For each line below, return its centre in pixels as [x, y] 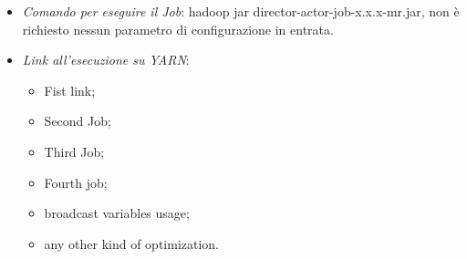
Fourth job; [76, 182]
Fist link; [70, 90]
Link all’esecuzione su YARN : [106, 60]
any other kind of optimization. [132, 243]
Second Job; [78, 121]
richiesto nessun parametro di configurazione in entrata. [178, 29]
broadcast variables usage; [117, 213]
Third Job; [74, 151]
